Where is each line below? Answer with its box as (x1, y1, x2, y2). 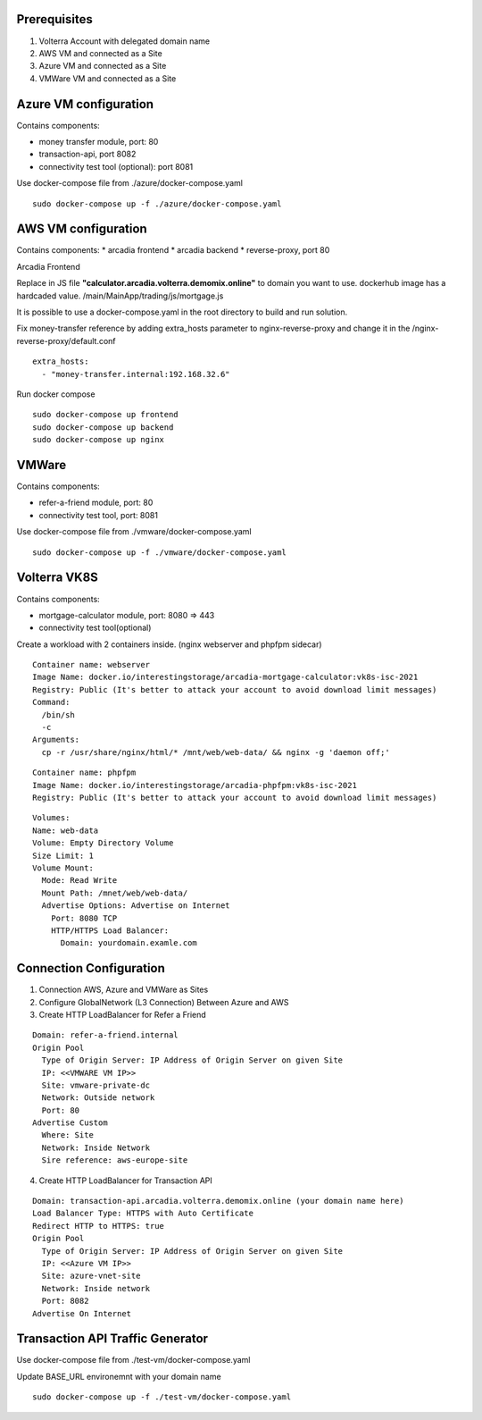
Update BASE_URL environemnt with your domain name (16, 1371, 222, 1382)
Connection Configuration (16, 961, 165, 976)
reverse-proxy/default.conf (16, 335, 116, 346)
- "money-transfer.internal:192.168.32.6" (41, 369, 231, 379)
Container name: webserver (32, 660, 151, 670)
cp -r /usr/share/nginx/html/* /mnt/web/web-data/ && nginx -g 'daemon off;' (41, 747, 390, 757)
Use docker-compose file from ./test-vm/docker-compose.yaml (16, 1355, 251, 1365)
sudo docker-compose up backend (32, 422, 174, 433)
